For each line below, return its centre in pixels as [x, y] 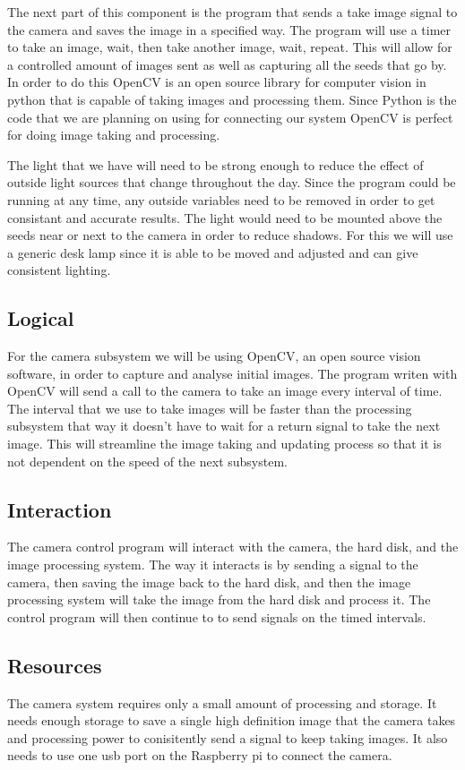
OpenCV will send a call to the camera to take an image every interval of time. [225, 391]
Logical [41, 318]
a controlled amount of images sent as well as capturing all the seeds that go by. [227, 64]
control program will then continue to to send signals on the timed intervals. [217, 616]
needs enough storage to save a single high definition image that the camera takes [232, 720]
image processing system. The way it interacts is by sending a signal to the [213, 565]
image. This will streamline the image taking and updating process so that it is [224, 444]
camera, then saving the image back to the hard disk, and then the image [209, 582]
